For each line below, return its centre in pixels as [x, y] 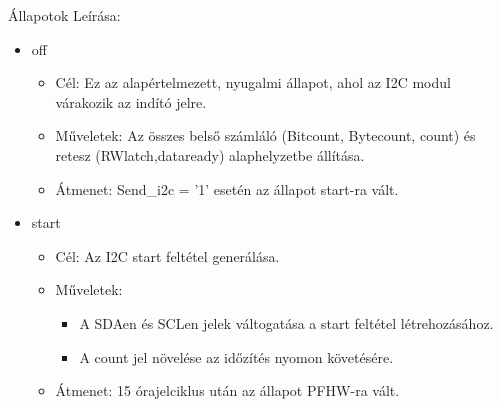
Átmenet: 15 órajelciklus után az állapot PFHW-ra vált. [227, 390]
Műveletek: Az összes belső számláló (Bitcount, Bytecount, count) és [265, 135]
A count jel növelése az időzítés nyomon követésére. [236, 356]
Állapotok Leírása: [64, 15]
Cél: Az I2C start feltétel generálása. [167, 255]
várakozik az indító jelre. [131, 101]
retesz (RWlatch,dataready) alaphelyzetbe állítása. [210, 154]
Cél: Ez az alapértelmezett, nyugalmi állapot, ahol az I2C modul [253, 82]
